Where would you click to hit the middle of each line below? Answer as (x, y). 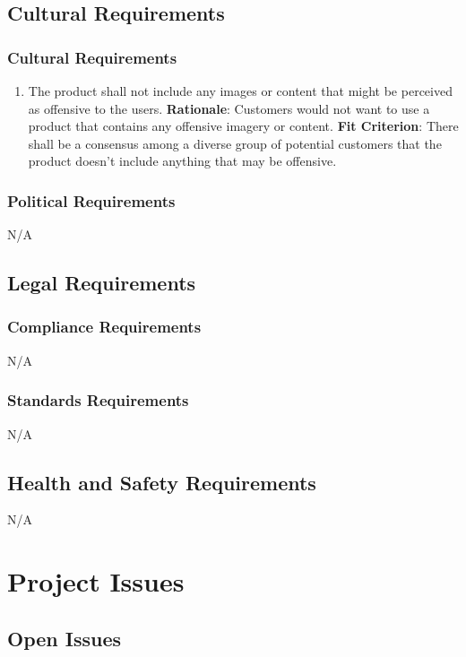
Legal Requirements (102, 283)
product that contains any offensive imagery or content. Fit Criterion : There (243, 126)
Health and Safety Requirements (162, 482)
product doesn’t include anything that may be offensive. (182, 161)
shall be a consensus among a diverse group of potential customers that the (235, 143)
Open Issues (65, 638)
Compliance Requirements (104, 327)
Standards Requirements (98, 400)
